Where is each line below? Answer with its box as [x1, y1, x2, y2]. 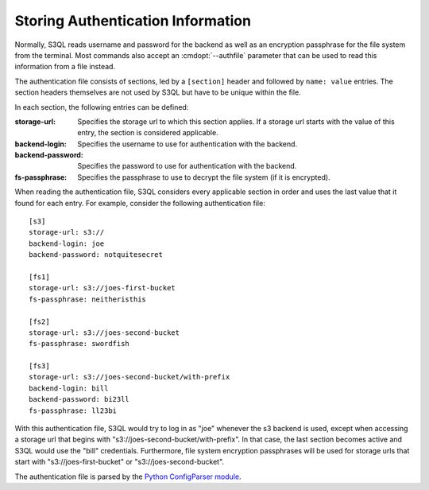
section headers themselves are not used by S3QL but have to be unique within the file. [14, 87, 301, 97]
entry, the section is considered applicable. [77, 128, 218, 138]
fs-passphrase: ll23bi [29, 406, 118, 415]
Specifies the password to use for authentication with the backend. [77, 161, 297, 171]
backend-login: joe [29, 239, 105, 248]
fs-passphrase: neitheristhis [29, 294, 147, 304]
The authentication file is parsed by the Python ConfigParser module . [14, 472, 242, 481]
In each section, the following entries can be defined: [14, 102, 189, 111]
